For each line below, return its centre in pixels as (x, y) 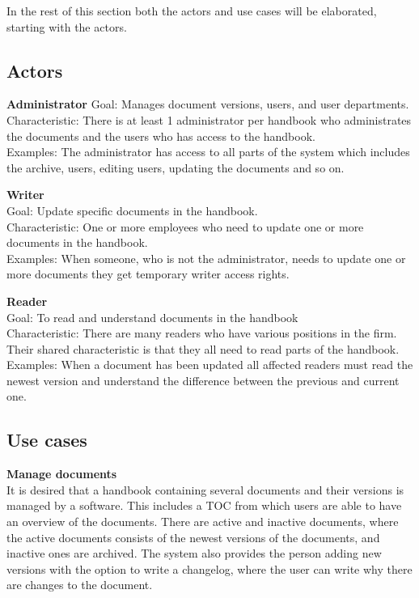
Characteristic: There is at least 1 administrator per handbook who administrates (209, 119)
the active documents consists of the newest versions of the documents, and (193, 537)
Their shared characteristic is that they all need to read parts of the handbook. (203, 348)
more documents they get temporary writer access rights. (148, 274)
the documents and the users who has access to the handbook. (161, 136)
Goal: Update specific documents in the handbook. (132, 210)
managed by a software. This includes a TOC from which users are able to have (204, 505)
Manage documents (62, 474)
